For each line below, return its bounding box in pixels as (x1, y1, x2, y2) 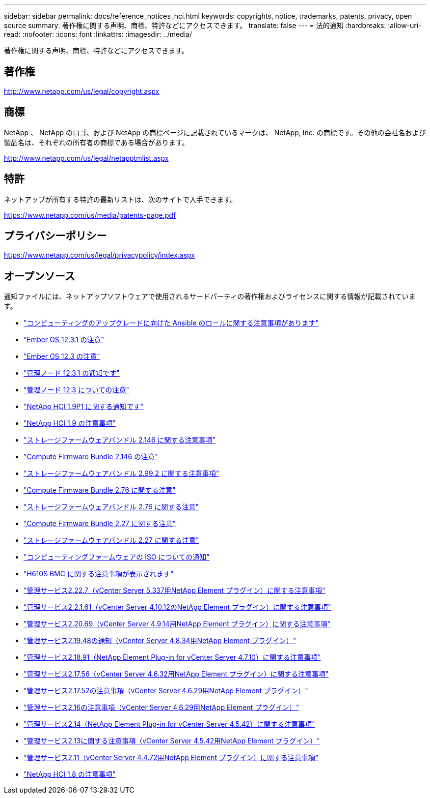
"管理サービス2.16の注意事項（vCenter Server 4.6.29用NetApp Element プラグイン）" (24, 703, 299, 712)
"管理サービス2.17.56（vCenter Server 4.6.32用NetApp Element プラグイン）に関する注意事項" (24, 670, 329, 679)
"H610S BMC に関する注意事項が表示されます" (24, 569, 174, 578)
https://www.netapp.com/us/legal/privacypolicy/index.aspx (4, 251, 195, 260)
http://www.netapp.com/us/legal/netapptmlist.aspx (4, 153, 169, 162)
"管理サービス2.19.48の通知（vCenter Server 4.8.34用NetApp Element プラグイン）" (24, 636, 296, 645)
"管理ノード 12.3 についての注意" (24, 385, 130, 394)
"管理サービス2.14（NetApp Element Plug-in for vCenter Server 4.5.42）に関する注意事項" (24, 720, 315, 729)
